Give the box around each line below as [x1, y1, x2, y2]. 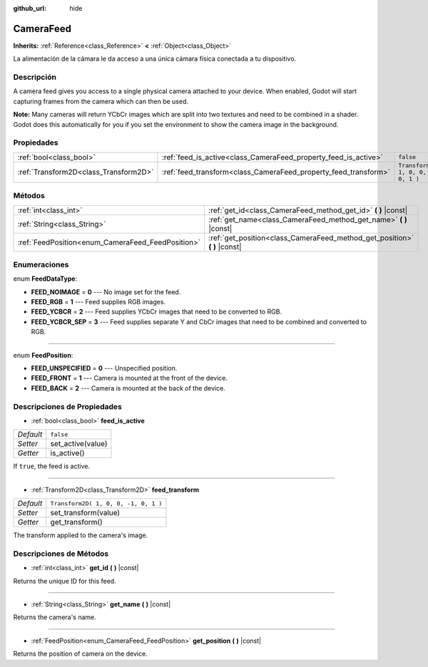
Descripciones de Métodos [13, 549, 109, 559]
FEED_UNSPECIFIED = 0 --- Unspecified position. [31, 363, 178, 372]
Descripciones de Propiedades [13, 401, 123, 411]
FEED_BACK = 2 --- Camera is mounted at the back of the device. [31, 383, 226, 392]
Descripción [13, 72, 57, 82]
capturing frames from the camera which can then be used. [13, 97, 189, 105]
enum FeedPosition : [13, 351, 73, 359]
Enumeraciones [13, 259, 69, 269]
